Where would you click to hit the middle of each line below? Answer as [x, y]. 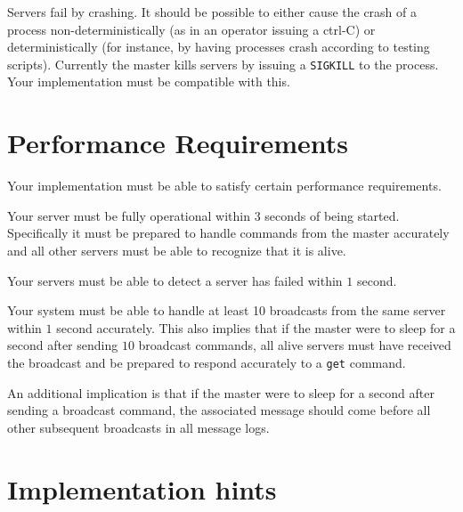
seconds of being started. [332, 215]
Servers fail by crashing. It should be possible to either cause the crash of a [212, 12]
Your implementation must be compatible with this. [149, 81]
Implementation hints [142, 488]
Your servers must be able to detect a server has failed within [175, 280]
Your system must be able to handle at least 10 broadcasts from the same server [227, 310]
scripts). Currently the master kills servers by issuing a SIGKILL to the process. [223, 64]
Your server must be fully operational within [129, 215]
